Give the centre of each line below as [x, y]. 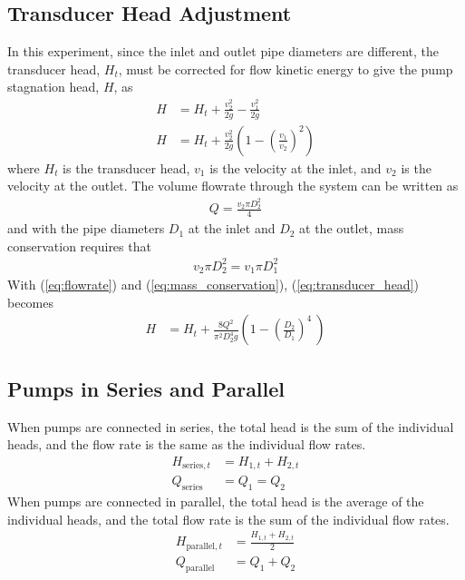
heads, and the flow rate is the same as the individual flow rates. [187, 444]
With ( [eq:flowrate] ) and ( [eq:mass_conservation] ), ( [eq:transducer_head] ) [213, 285]
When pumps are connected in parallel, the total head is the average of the [216, 501]
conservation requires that [79, 246]
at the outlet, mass [352, 228]
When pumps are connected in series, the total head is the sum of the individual [231, 426]
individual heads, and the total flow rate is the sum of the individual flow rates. [228, 519]
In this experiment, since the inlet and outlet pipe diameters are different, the [223, 51]
